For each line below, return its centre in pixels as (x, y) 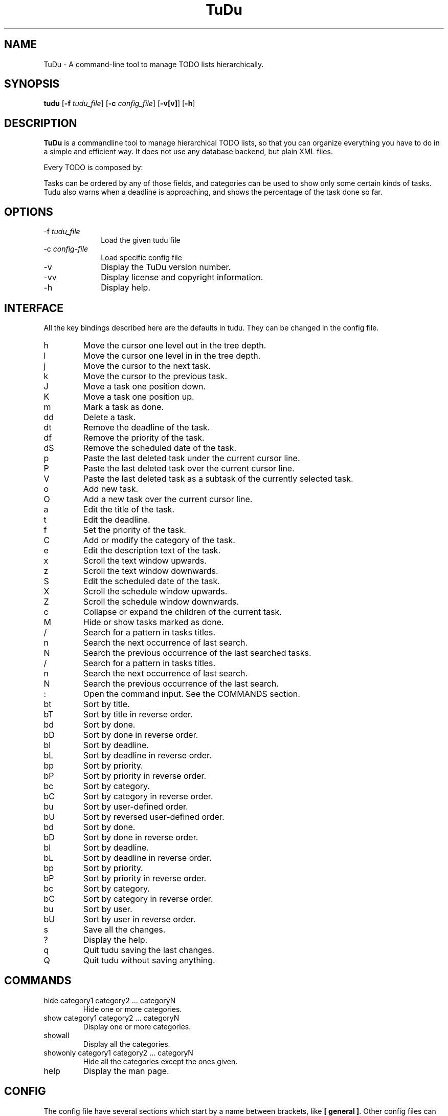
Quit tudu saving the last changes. (149, 950)
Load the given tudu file (141, 240)
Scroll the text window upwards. (145, 560)
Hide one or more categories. (132, 1009)
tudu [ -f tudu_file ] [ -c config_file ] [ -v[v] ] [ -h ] (119, 104)
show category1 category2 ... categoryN (111, 1018)
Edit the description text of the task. (152, 550)
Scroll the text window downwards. (151, 571)
